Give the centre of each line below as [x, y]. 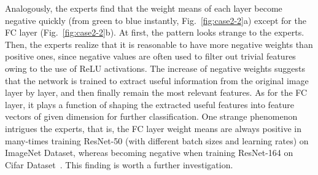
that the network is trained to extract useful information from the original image [157, 80]
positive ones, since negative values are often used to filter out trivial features [150, 56]
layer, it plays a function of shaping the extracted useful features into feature [150, 104]
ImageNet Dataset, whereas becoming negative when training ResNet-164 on [149, 153]
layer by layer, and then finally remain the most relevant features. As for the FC [156, 92]
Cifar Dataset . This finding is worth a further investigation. [119, 164]
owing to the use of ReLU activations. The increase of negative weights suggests [155, 68]
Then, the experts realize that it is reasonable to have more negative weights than [159, 44]
